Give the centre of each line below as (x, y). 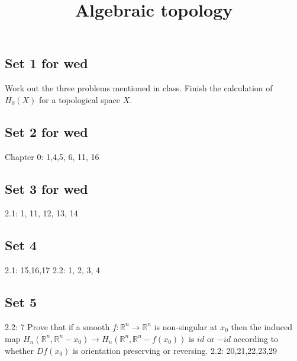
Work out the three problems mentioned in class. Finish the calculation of (139, 88)
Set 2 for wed (46, 131)
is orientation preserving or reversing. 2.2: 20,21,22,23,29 (175, 350)
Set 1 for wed (46, 63)
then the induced (262, 326)
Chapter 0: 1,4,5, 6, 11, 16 (52, 156)
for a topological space (80, 99)
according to (256, 338)
